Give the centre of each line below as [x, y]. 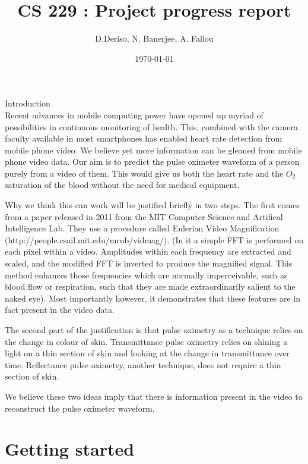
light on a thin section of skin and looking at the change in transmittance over [147, 353]
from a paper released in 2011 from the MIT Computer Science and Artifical [144, 216]
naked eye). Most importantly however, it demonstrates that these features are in [153, 298]
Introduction [28, 103]
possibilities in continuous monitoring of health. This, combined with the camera [151, 126]
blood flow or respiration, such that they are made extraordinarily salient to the [150, 286]
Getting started [70, 449]
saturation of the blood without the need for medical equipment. [122, 185]
